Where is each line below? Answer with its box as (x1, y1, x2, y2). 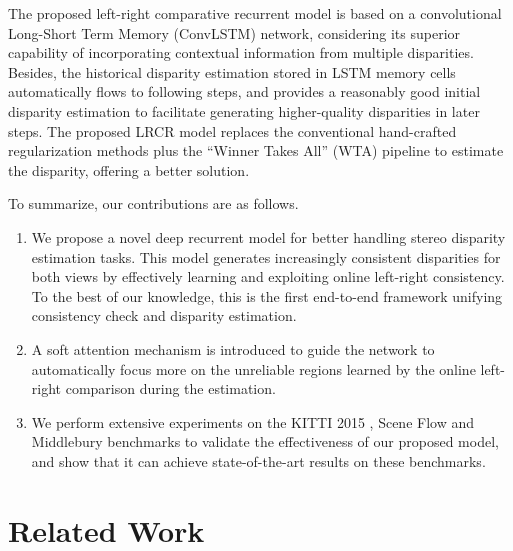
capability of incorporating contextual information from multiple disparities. (8, 42, 474, 63)
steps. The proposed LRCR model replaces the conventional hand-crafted (8, 120, 457, 141)
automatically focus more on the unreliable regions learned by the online (31, 358, 476, 379)
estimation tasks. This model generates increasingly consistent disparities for (31, 246, 501, 267)
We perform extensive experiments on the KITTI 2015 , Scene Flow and (31, 411, 475, 432)
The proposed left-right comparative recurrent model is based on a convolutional (8, 3, 502, 23)
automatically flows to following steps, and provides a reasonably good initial (8, 81, 481, 102)
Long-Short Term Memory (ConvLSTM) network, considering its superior (8, 22, 461, 43)
